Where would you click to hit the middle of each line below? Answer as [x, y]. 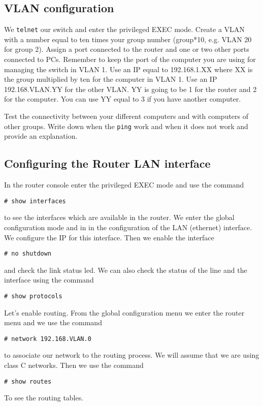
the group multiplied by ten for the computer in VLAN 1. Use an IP [111, 79]
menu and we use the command [53, 322]
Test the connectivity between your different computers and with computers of [126, 116]
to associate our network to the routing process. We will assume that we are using [132, 355]
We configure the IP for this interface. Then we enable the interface [109, 237]
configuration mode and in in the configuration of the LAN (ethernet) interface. [128, 227]
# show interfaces [35, 201]
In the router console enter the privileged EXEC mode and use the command [124, 185]
